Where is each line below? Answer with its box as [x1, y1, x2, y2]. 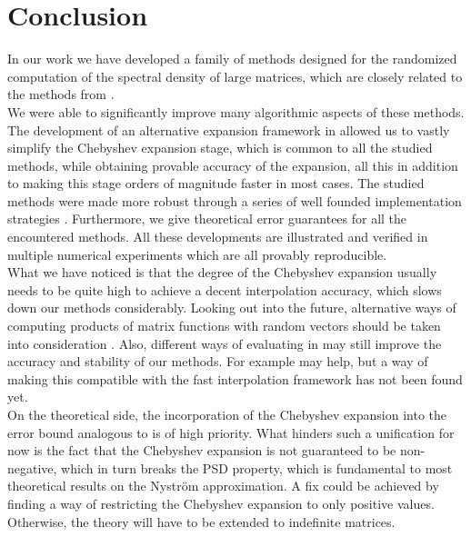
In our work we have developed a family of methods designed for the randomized [7, 49, 457, 68]
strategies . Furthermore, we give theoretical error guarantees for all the [7, 209, 407, 228]
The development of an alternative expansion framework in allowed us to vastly [7, 120, 450, 139]
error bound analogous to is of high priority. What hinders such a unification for [7, 423, 455, 442]
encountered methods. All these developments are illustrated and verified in [7, 227, 428, 246]
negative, [7, 458, 57, 477]
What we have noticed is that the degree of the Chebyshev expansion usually [7, 263, 437, 282]
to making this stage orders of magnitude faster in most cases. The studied [7, 174, 425, 193]
